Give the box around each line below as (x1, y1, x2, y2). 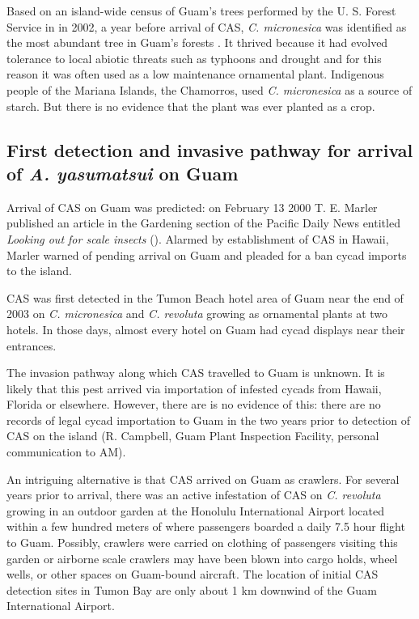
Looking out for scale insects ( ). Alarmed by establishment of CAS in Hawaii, (6, 230, 389, 247)
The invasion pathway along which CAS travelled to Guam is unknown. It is (6, 364, 385, 381)
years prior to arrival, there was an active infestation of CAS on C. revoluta (6, 486, 381, 503)
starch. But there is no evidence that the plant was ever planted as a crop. (6, 97, 375, 114)
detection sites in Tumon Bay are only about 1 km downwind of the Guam (6, 581, 377, 598)
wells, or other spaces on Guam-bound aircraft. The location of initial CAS (6, 566, 379, 583)
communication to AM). (6, 443, 126, 460)
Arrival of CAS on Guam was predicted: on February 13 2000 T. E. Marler (6, 198, 378, 215)
